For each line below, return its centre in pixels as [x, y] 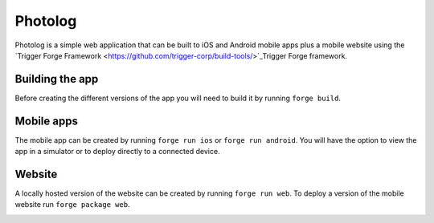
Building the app [57, 79]
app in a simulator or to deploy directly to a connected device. [117, 152]
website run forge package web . [72, 205]
